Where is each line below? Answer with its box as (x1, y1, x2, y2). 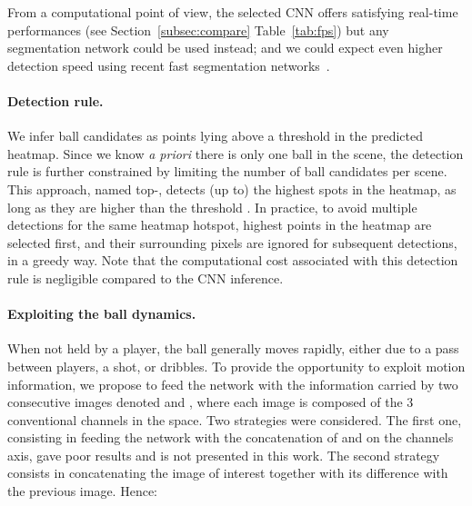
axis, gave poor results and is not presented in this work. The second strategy (7, 445, 440, 464)
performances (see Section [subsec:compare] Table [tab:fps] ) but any (7, 20, 389, 39)
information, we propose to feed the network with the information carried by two (7, 374, 458, 393)
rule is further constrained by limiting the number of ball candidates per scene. (7, 162, 447, 181)
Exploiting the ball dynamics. (7, 304, 196, 323)
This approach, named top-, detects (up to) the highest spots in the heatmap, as (7, 179, 457, 198)
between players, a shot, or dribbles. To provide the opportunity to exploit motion (7, 356, 466, 375)
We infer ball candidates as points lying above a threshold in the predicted (7, 126, 424, 145)
